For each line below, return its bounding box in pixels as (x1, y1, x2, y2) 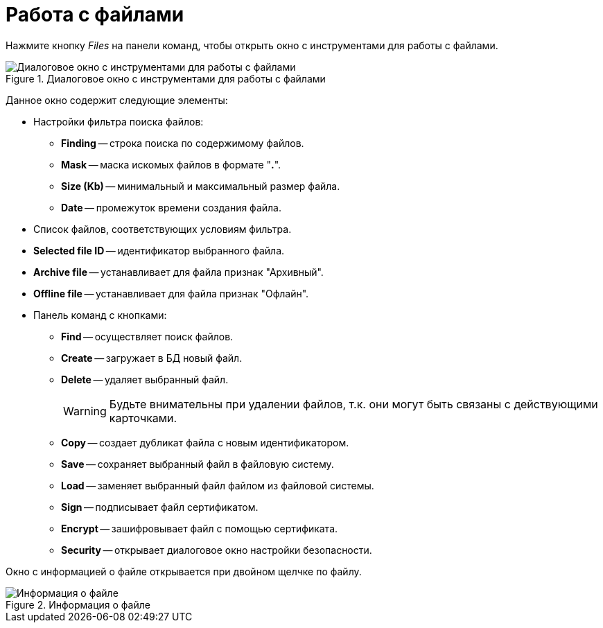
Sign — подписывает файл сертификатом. (61, 500, 259, 513)
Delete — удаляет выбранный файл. (61, 373, 229, 385)
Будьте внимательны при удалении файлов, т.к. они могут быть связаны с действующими (109, 396, 598, 411)
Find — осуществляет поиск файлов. (61, 330, 234, 342)
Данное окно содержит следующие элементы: (6, 94, 228, 106)
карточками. (109, 410, 177, 425)
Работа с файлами (6, 3, 184, 26)
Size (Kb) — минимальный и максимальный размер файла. (61, 180, 340, 192)
